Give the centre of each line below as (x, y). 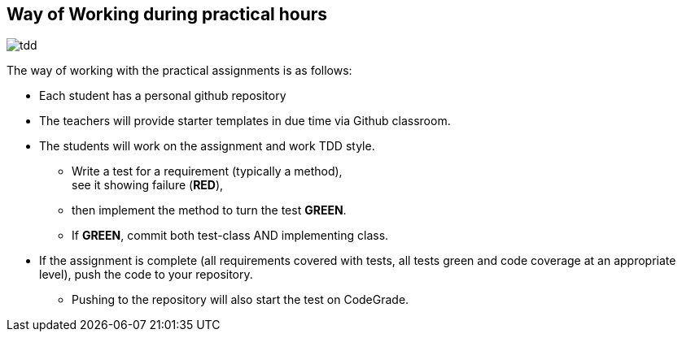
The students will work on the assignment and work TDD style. (207, 146)
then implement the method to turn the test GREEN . (209, 210)
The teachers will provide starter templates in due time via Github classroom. (245, 121)
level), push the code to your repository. (146, 275)
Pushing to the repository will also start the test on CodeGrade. (240, 300)
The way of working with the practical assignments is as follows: (179, 71)
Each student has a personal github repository (163, 96)
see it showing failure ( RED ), (148, 185)
